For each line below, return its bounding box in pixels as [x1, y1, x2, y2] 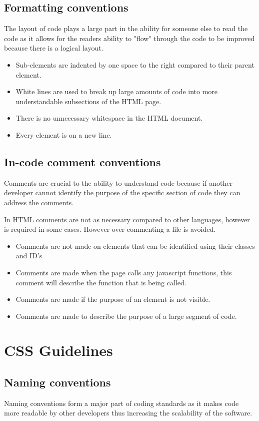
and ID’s [15, 250, 42, 261]
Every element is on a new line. [15, 129, 112, 140]
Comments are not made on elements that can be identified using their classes [15, 240, 255, 251]
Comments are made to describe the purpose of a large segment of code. [15, 310, 237, 321]
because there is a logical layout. [4, 43, 103, 53]
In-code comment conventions [4, 154, 161, 169]
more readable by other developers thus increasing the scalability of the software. [4, 407, 252, 418]
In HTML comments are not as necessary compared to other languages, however [4, 214, 250, 224]
